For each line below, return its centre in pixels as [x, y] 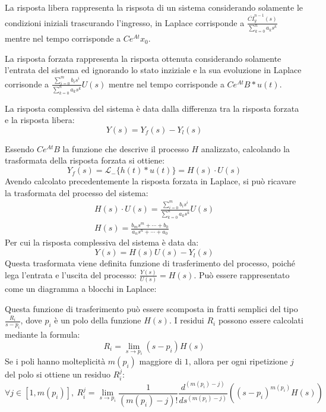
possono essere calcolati [261, 320]
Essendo [20, 148]
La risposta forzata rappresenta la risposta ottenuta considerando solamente [143, 58]
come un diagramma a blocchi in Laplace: [81, 289]
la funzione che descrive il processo [126, 148]
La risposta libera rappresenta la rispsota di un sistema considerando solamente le [154, 7]
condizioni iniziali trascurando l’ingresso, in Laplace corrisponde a [125, 22]
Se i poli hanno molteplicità [55, 361]
